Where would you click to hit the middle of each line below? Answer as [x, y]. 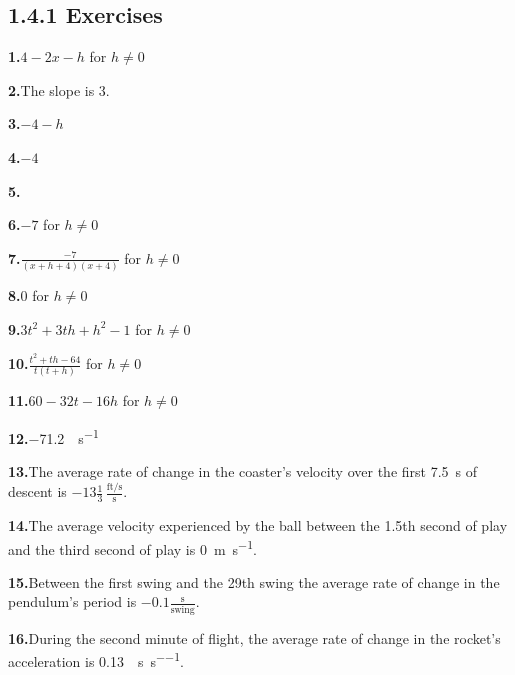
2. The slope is [51, 89]
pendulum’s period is [72, 601]
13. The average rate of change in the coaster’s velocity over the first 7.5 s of [243, 471]
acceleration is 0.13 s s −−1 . [96, 660]
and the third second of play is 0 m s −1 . [132, 547]
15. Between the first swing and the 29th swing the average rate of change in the [254, 581]
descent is [37, 491]
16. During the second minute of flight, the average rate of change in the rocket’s [254, 637]
